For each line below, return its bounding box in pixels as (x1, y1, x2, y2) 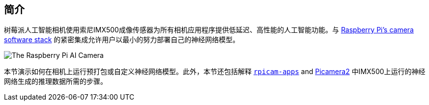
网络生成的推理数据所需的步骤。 (4, 77, 107, 86)
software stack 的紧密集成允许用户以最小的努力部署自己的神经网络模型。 (4, 35, 240, 44)
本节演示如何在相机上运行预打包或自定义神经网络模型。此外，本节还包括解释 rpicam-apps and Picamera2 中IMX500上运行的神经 (4, 67, 426, 76)
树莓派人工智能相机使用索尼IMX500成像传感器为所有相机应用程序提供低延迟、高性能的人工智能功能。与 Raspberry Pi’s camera (4, 26, 414, 34)
